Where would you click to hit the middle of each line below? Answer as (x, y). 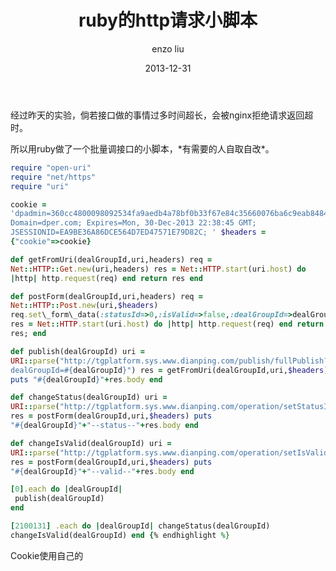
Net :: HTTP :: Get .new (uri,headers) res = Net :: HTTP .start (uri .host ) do (158, 269)
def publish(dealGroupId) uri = (77, 351)
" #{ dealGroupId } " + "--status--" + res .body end (104, 426)
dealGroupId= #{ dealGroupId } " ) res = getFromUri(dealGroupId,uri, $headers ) (169, 370)
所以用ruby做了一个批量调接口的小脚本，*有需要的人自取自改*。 (142, 148)
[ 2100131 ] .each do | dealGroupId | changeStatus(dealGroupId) (140, 526)
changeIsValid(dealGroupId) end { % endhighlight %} (120, 535)
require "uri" (40, 186)
